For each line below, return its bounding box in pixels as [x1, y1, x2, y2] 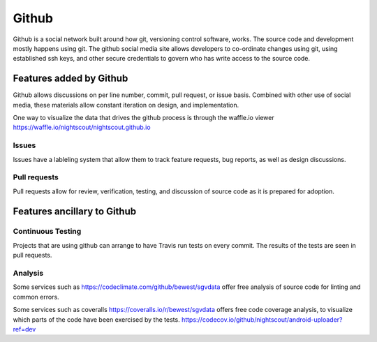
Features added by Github [13, 73, 128, 84]
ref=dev [13, 325, 36, 333]
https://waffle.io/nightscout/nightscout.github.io [13, 123, 151, 132]
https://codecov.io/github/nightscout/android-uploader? [182, 315, 343, 324]
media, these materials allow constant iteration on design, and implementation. [13, 101, 239, 109]
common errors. [13, 292, 59, 301]
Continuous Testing [13, 227, 82, 237]
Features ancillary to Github [13, 205, 136, 217]
